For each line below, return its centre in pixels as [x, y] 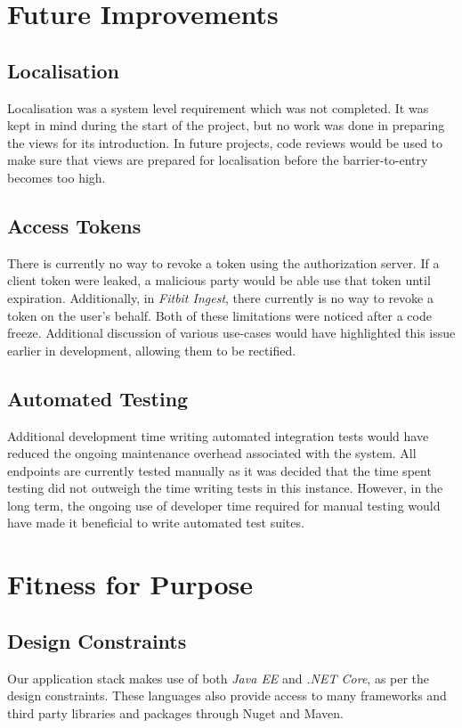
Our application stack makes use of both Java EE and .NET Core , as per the [219, 678]
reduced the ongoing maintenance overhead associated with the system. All [212, 453]
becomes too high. [57, 177]
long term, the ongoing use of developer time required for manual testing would [224, 505]
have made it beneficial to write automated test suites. [156, 523]
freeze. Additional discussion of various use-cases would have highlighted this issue [231, 333]
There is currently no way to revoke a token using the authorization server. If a [223, 262]
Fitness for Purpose [130, 584]
